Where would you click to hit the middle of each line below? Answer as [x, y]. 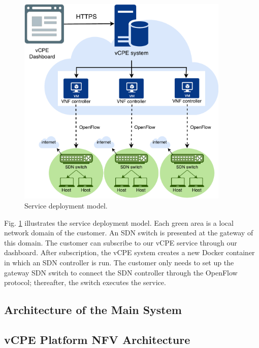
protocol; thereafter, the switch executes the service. [85, 282]
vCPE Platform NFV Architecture [97, 339]
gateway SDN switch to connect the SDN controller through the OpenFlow [121, 272]
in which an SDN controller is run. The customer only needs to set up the [119, 263]
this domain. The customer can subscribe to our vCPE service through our [121, 242]
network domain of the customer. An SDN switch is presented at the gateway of [129, 233]
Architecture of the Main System [93, 310]
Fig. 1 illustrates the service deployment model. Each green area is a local [119, 222]
